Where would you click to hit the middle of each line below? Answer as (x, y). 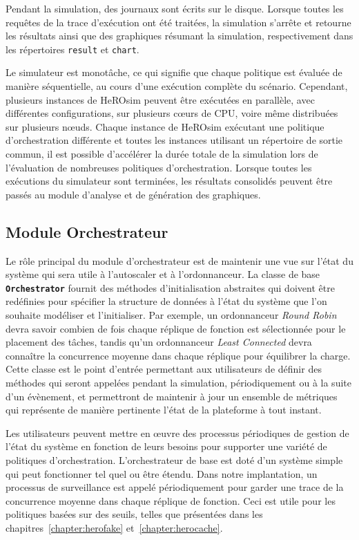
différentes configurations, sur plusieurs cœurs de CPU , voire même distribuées (172, 113)
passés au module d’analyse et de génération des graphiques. (133, 194)
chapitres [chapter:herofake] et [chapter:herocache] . (114, 527)
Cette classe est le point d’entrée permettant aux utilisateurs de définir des (164, 369)
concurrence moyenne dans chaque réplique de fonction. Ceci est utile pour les (171, 500)
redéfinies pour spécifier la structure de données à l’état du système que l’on (166, 301)
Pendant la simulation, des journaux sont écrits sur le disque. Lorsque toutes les (175, 8)
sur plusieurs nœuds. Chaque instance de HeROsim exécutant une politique (165, 126)
